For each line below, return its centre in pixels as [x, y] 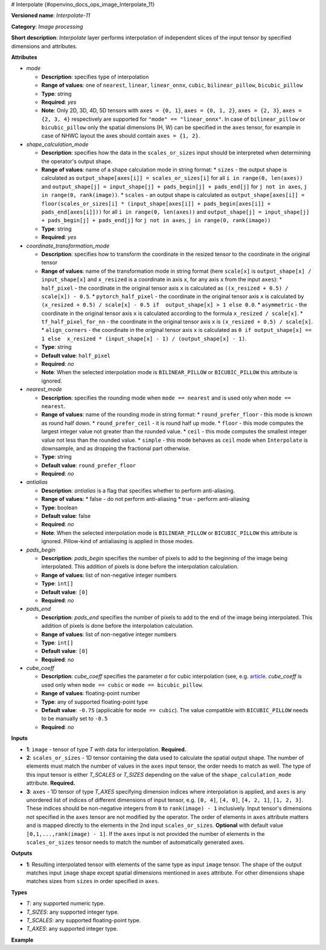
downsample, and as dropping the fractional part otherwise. [116, 448]
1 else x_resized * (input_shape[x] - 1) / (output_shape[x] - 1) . [144, 339]
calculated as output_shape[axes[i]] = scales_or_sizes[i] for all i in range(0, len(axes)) [172, 178]
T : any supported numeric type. [66, 904]
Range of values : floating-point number [91, 693]
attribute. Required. [51, 783]
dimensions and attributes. [44, 46]
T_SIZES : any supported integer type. [72, 912]
